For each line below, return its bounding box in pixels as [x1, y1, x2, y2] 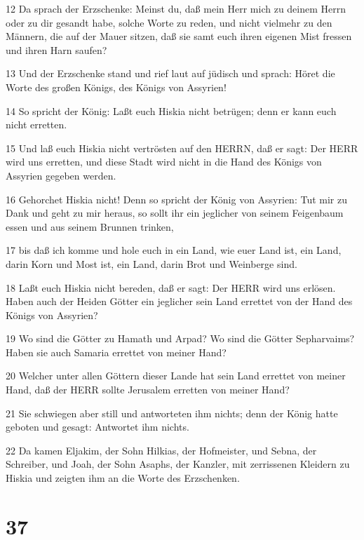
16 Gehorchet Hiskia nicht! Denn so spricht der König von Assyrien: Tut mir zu [6, 191, 347, 206]
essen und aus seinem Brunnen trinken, [6, 219, 174, 234]
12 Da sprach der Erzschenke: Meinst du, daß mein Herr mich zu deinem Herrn [6, 1, 346, 15]
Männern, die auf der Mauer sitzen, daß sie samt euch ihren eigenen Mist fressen [6, 29, 352, 43]
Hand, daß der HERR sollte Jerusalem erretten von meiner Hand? [6, 382, 290, 397]
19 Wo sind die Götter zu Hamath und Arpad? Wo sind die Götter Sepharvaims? [6, 331, 355, 346]
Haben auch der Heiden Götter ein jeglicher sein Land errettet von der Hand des [6, 294, 353, 309]
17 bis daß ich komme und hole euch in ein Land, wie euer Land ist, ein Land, [6, 243, 342, 257]
